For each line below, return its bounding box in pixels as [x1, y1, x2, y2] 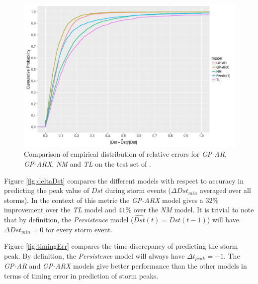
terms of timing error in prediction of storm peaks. [4, 270, 159, 281]
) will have [207, 214, 239, 225]
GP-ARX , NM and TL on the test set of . [24, 158, 151, 169]
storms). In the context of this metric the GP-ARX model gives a [4, 194, 203, 205]
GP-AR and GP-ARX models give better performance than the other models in [4, 261, 247, 271]
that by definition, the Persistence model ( [4, 214, 134, 225]
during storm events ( [105, 185, 171, 195]
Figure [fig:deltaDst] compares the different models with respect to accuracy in [4, 175, 244, 186]
